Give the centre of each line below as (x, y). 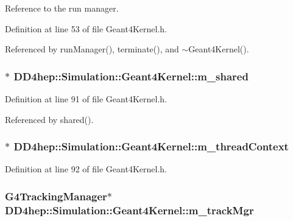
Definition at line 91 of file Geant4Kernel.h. (86, 99)
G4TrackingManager (56, 196)
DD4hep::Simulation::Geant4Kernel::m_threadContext (151, 146)
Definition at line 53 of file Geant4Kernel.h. (86, 28)
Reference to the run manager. (62, 8)
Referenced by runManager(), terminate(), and (92, 49)
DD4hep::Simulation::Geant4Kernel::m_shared (131, 76)
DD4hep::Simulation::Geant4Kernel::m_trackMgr (129, 210)
